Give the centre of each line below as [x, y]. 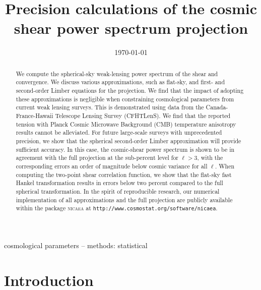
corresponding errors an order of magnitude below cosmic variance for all [112, 166]
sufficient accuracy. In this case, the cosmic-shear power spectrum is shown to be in [125, 149]
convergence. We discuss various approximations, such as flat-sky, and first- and [120, 82]
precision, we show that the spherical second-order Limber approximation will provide [128, 140]
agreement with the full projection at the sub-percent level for [97, 158]
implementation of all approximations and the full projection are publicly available [124, 199]
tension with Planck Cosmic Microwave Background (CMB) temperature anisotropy [126, 124]
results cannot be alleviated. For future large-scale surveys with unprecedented [119, 132]
